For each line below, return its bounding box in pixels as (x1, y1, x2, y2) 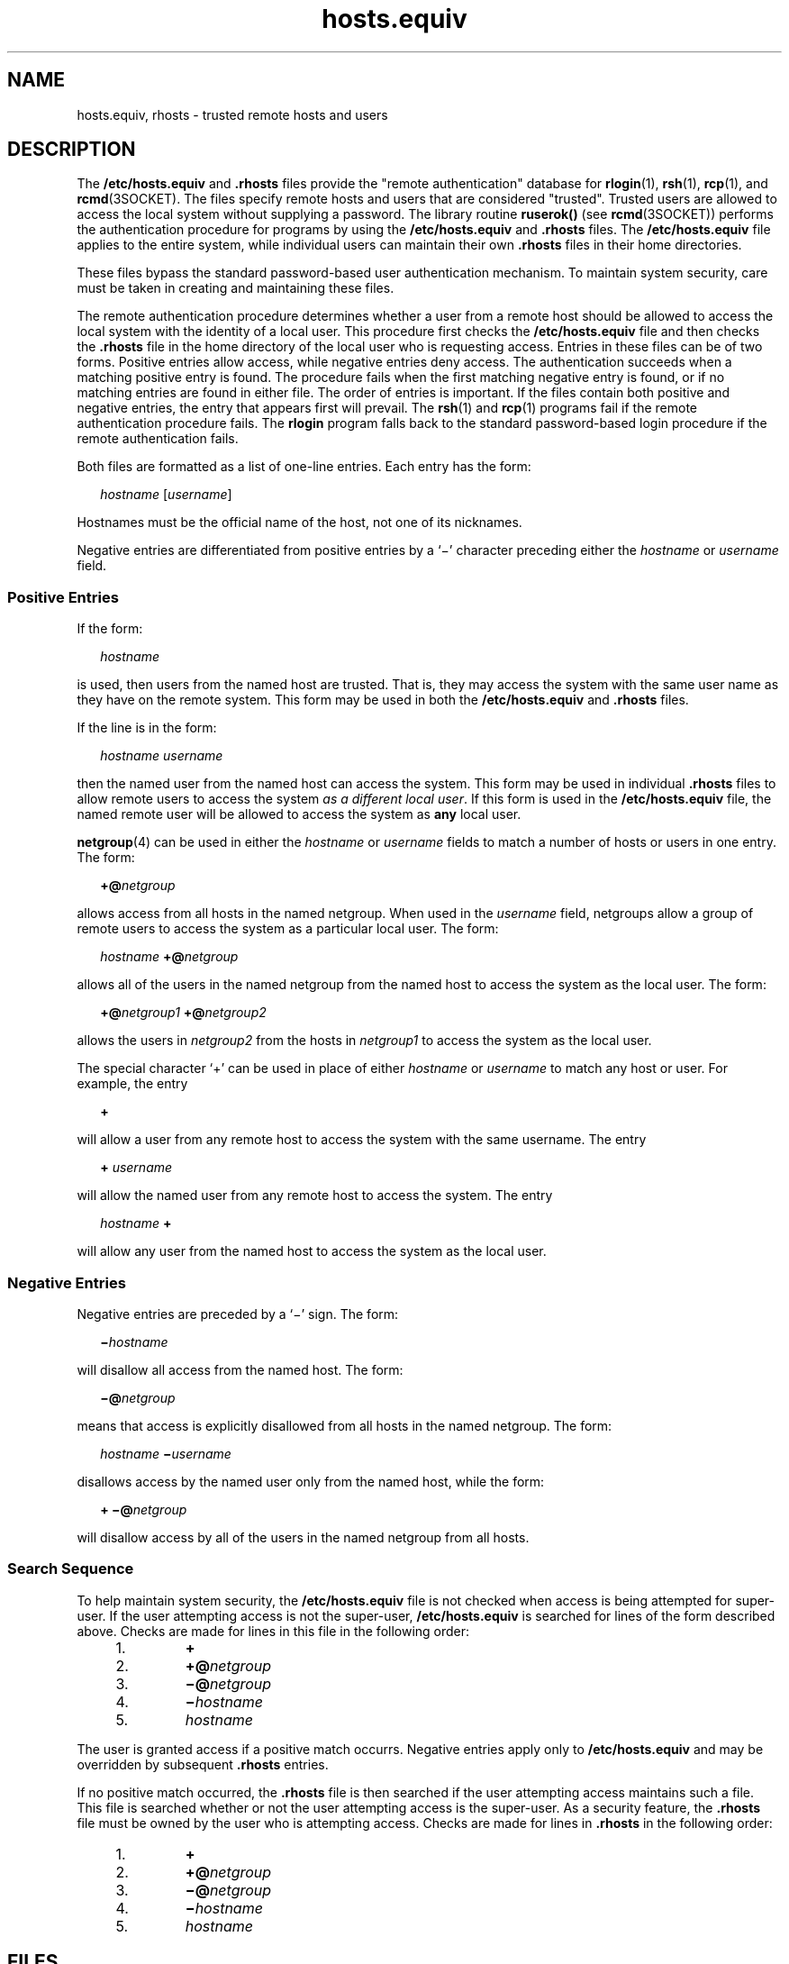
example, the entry (77, 1076, 188, 1092)
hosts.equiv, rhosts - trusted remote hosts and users (77, 106, 388, 123)
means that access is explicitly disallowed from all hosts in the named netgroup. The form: (77, 1417, 612, 1433)
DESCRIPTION (7, 138, 136, 161)
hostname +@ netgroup (100, 949, 239, 965)
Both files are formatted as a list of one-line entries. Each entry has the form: (77, 459, 531, 475)
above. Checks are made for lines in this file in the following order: (77, 1623, 470, 1639)
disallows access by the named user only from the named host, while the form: (77, 1473, 545, 1489)
